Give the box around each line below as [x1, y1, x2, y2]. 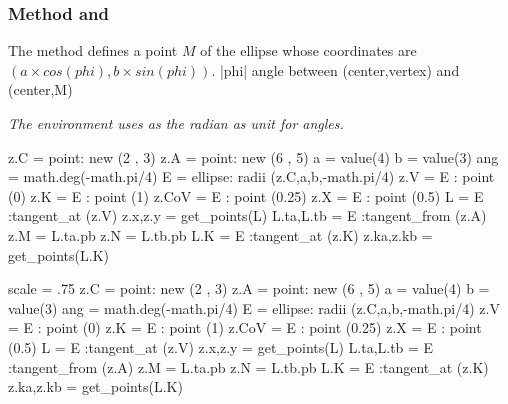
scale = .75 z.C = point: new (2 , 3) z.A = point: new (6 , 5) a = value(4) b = [8, 278, 490, 299]
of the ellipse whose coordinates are [200, 40, 417, 61]
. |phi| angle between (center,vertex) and [211, 59, 460, 80]
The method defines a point [8, 40, 178, 61]
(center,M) [8, 79, 73, 100]
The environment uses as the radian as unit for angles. [8, 113, 344, 133]
